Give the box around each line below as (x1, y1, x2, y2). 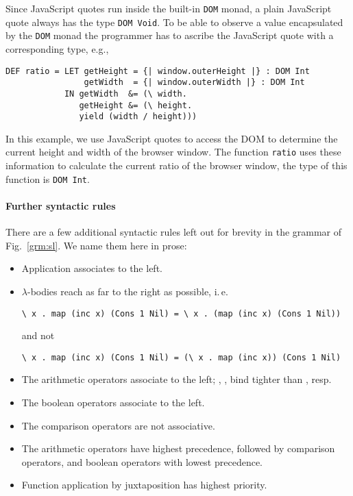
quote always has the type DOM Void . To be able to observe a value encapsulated (5, 14, 343, 29)
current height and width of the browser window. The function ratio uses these (5, 145, 341, 159)
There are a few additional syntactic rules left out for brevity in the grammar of (5, 225, 342, 239)
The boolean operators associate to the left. (21, 395, 205, 410)
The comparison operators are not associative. (21, 418, 215, 432)
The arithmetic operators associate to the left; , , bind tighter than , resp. (21, 372, 332, 386)
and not (21, 328, 55, 343)
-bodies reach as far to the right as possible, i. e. (27, 284, 228, 298)
